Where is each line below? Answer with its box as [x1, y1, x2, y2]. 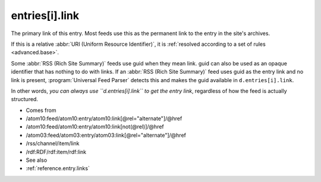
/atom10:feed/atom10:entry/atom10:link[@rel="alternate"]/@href [26, 115, 182, 122]
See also [26, 156, 48, 164]
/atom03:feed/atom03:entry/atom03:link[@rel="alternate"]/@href [26, 131, 187, 139]
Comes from [26, 106, 56, 114]
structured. [11, 96, 39, 103]
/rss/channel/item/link [26, 140, 80, 147]
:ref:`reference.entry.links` [26, 165, 90, 172]
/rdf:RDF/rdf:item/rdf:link [26, 148, 86, 155]
